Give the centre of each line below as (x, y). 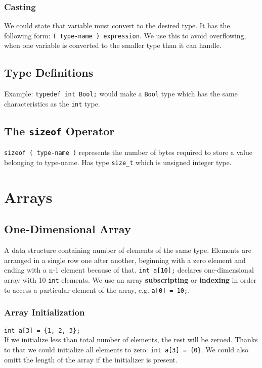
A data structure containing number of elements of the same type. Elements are (128, 250)
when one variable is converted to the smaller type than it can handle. (113, 45)
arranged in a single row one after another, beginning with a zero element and (125, 260)
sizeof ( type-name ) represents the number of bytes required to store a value (128, 152)
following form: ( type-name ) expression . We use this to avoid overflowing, (125, 35)
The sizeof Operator (59, 130)
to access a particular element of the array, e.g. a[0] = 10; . (97, 290)
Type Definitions (49, 72)
